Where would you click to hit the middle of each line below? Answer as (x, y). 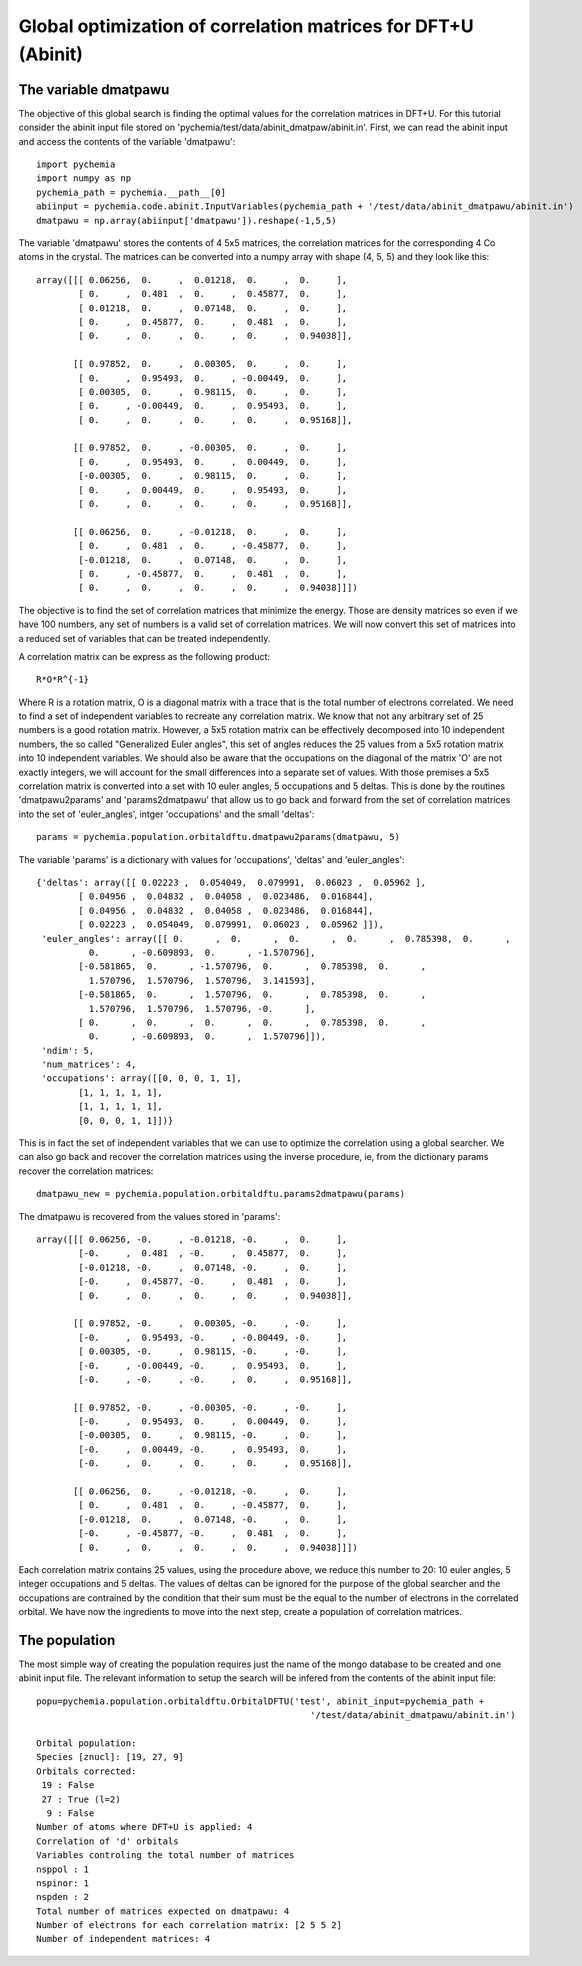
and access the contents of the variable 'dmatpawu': (127, 141)
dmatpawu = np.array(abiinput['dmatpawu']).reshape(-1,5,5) (186, 220)
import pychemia (76, 164)
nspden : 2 (63, 1897)
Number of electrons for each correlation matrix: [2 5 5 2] (189, 1925)
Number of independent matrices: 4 (123, 1939)
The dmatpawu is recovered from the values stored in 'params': (149, 1216)
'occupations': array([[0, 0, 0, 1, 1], (141, 1078)
